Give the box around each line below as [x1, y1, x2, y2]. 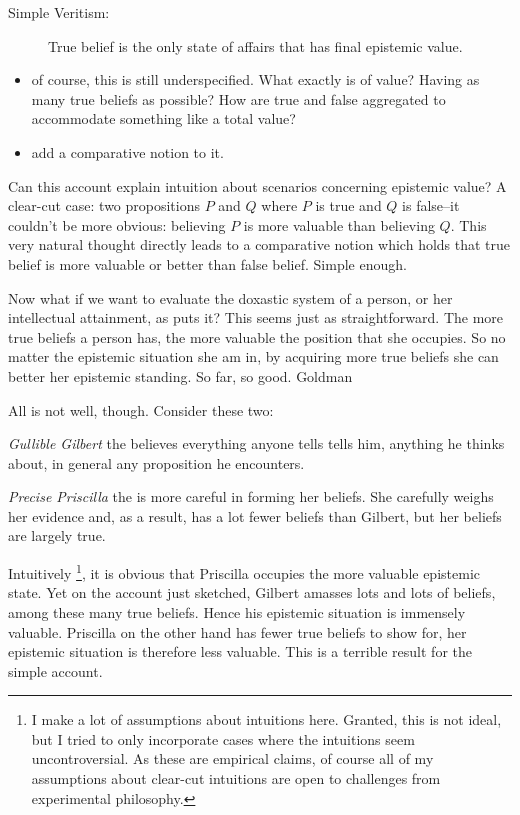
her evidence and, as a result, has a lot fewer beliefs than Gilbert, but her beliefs [8, 505, 502, 526]
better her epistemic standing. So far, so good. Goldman [8, 365, 353, 386]
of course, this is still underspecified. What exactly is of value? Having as [31, 69, 480, 90]
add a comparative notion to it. [31, 141, 224, 162]
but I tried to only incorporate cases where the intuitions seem [31, 728, 415, 749]
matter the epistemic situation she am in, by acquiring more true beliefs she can [8, 346, 499, 367]
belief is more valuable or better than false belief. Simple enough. [8, 253, 407, 274]
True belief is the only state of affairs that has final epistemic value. [48, 35, 463, 56]
